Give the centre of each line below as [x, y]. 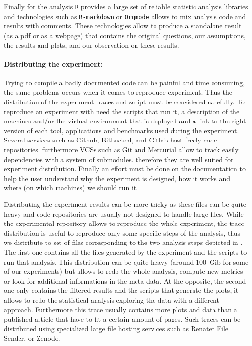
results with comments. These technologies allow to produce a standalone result [123, 26]
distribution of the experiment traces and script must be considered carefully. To [124, 102]
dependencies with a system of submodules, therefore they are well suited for [119, 159]
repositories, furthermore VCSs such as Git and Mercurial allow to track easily [121, 150]
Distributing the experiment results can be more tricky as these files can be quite [125, 204]
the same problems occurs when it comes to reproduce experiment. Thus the [118, 92]
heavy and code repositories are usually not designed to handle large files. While [124, 214]
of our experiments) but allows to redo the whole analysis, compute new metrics [124, 271]
